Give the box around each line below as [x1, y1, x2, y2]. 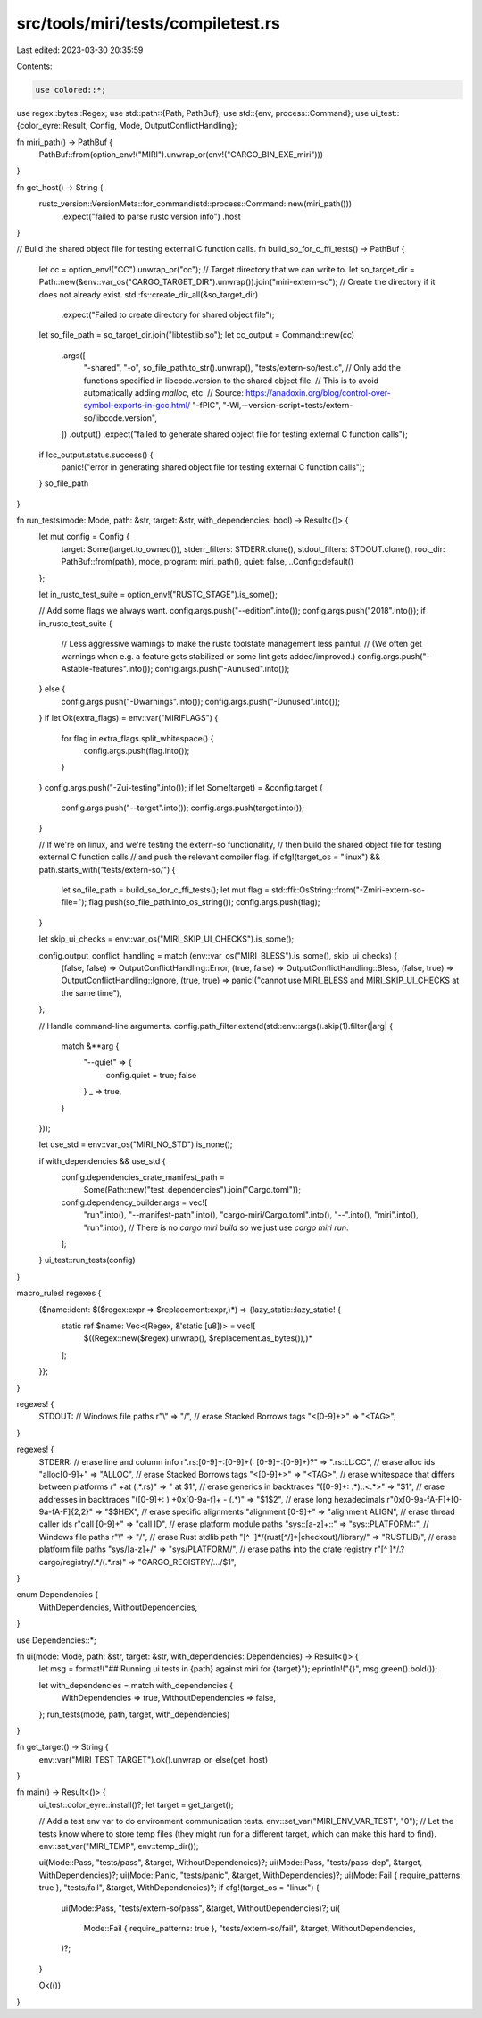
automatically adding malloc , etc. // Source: [83, 387, 245, 398]
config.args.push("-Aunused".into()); [154, 663, 290, 674]
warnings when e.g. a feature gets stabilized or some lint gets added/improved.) [61, 650, 356, 661]
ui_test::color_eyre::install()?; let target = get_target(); [38, 1799, 234, 1810]
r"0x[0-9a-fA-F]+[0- [386, 1494, 463, 1504]
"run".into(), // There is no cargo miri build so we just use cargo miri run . [83, 1222, 349, 1233]
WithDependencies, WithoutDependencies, [38, 1602, 198, 1612]
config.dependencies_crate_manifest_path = [61, 1172, 225, 1183]
